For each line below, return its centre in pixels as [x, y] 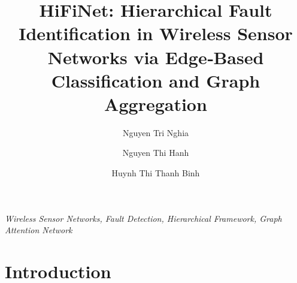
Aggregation [156, 103]
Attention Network [39, 230]
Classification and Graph [156, 80]
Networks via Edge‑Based [156, 57]
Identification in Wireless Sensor [156, 33]
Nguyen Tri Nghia [156, 132]
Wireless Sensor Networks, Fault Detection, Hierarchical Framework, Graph [143, 218]
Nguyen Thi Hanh [156, 153]
